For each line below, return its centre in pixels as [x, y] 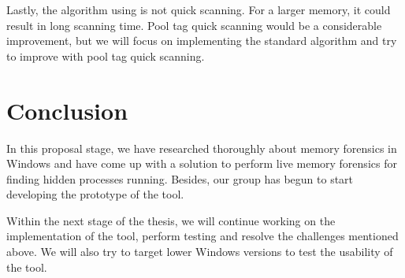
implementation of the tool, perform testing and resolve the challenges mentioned [202, 236]
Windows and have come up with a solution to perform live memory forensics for [202, 163]
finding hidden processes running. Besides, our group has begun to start [180, 178]
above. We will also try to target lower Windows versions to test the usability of [200, 252]
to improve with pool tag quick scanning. [106, 56]
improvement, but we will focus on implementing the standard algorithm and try [202, 41]
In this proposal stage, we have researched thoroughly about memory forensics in [202, 148]
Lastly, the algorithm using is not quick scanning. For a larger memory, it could [199, 9]
